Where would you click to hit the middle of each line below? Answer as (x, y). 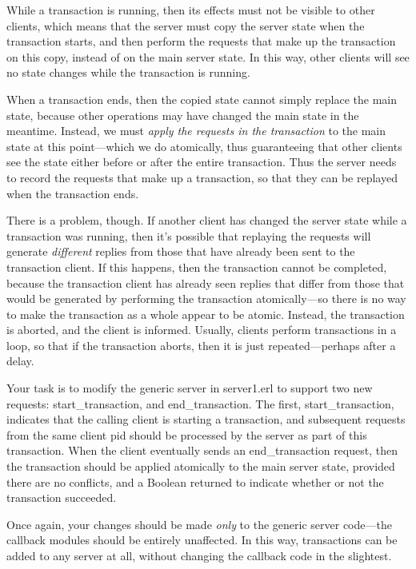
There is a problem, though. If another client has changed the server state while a (207, 220)
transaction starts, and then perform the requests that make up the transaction (201, 41)
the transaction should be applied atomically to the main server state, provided (201, 466)
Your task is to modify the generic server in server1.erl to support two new (190, 388)
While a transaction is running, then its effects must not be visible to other (191, 10)
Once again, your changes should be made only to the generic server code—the (199, 524)
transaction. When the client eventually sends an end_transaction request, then (202, 450)
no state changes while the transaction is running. (128, 72)
